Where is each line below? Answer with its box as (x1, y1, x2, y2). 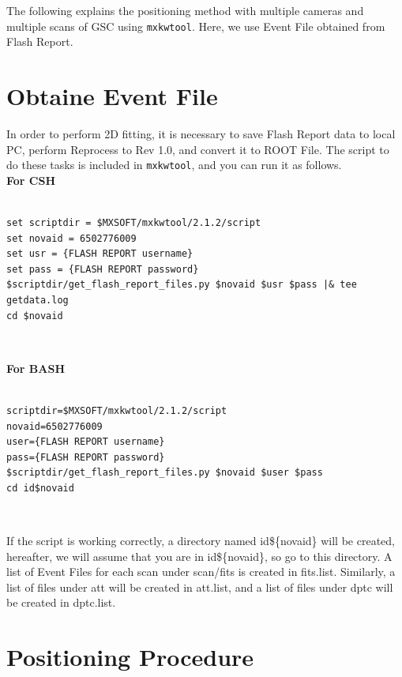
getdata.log (6, 294, 69, 306)
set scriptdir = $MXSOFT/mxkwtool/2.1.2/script (6, 217, 261, 228)
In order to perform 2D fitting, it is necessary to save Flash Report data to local (6, 125, 396, 141)
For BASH (6, 359, 66, 376)
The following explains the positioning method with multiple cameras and (6, 2, 364, 18)
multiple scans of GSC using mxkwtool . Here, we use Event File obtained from (6, 17, 385, 34)
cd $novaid (6, 310, 63, 322)
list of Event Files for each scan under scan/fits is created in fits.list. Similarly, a (6, 563, 396, 580)
